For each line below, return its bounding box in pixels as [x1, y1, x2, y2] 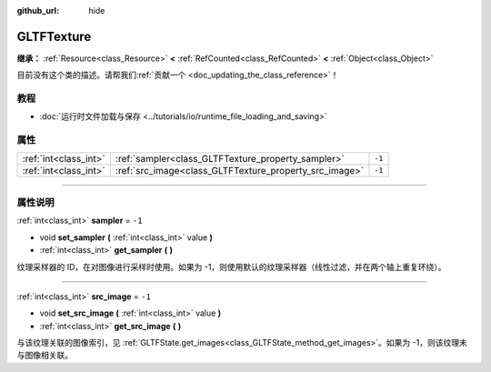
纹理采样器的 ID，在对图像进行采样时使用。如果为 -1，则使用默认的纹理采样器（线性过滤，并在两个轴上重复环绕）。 [16, 261, 446, 272]
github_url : [16, 5, 59, 15]
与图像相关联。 [16, 350, 73, 361]
